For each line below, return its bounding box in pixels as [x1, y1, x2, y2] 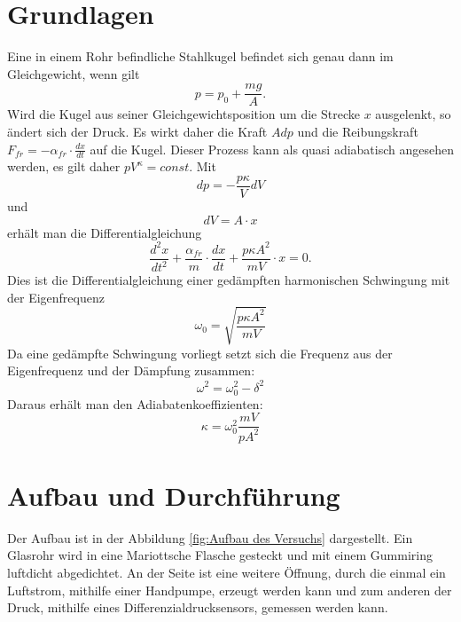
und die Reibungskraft [297, 122, 418, 140]
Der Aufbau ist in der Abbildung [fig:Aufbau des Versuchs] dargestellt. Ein [7, 528, 413, 547]
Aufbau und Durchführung [7, 476, 340, 513]
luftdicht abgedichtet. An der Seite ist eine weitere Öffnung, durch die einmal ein [7, 563, 446, 582]
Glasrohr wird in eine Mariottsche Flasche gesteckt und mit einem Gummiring [7, 546, 433, 564]
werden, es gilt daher [7, 157, 121, 176]
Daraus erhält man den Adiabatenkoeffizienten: [7, 394, 263, 413]
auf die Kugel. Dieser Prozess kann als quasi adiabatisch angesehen [90, 139, 455, 158]
